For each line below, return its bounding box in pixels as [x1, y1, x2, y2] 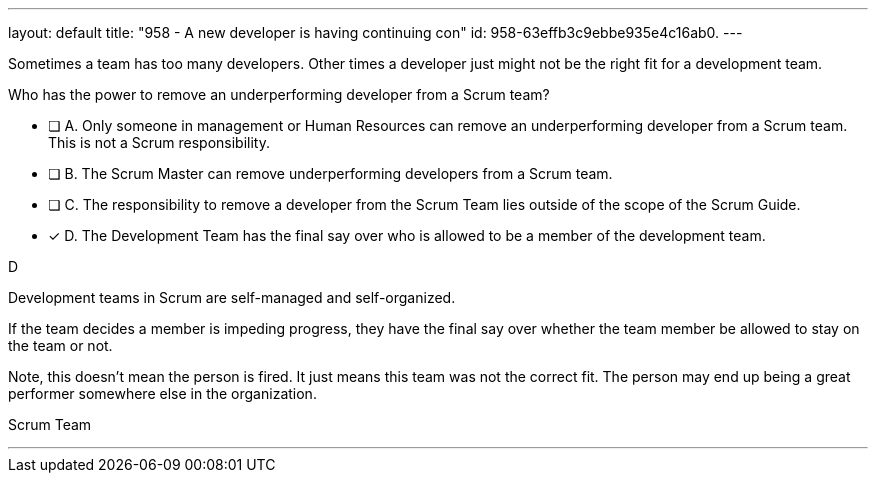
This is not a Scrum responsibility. [48, 134, 270, 151]
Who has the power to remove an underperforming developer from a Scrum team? [8, 86, 550, 103]
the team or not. [8, 337, 113, 354]
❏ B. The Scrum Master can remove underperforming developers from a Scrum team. [48, 165, 613, 182]
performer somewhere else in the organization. [8, 385, 317, 402]
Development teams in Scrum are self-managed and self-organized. [8, 289, 456, 306]
